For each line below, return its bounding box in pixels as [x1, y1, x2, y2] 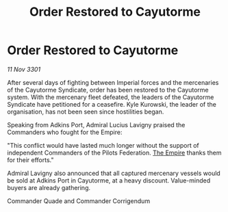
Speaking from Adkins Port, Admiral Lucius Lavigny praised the [7, 120, 186, 129]
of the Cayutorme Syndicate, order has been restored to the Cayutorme [7, 85, 209, 94]
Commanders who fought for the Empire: [7, 128, 123, 136]
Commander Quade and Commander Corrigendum [7, 196, 151, 205]
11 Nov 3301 [7, 65, 41, 73]
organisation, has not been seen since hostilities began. [7, 107, 164, 116]
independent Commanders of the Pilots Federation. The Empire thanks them [7, 148, 222, 157]
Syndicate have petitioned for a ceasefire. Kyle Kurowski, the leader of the [7, 100, 217, 108]
